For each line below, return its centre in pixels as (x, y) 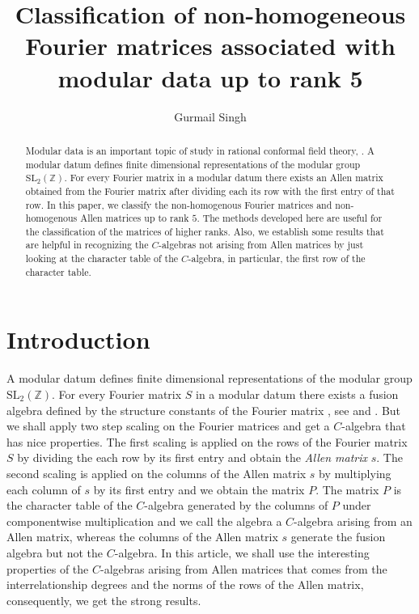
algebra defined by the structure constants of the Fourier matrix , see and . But (204, 410)
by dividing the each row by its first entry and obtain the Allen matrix (193, 457)
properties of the (48, 568)
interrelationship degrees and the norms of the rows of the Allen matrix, (185, 584)
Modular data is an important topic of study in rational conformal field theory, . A (200, 150)
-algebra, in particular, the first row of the (277, 258)
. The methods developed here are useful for (290, 218)
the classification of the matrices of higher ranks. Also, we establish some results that (205, 231)
